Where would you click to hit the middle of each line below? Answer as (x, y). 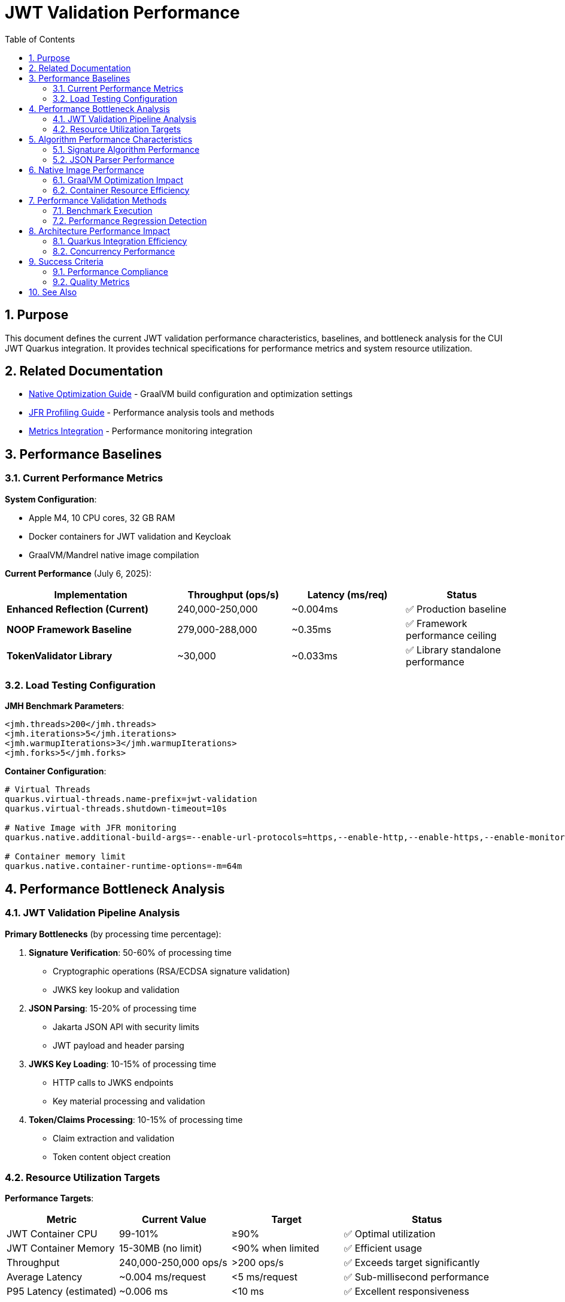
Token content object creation (112, 1156)
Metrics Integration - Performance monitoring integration (141, 431)
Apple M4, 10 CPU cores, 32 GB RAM (102, 517)
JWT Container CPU (52, 1234)
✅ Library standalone (453, 650)
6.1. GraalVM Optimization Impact (118, 180)
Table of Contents (40, 39)
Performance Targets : (49, 1198)
